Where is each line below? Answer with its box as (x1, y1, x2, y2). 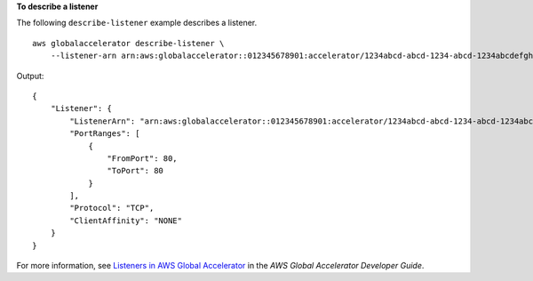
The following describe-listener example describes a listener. (16, 18, 258, 28)
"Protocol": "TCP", (69, 203, 155, 213)
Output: (16, 70, 44, 81)
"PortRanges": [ (69, 129, 140, 139)
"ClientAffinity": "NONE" (69, 215, 182, 226)
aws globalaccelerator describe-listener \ (32, 38, 225, 48)
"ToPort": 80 (107, 165, 164, 176)
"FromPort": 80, (107, 153, 178, 164)
